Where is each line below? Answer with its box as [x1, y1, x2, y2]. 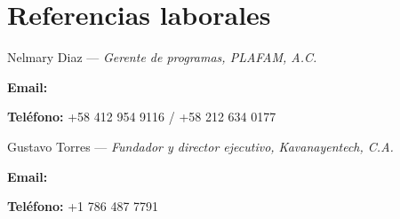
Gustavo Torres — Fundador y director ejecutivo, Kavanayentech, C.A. [7, 137, 394, 155]
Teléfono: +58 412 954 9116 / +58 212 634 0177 [7, 107, 276, 126]
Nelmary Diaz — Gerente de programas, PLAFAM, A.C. [7, 48, 317, 66]
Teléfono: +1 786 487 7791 [7, 197, 159, 215]
